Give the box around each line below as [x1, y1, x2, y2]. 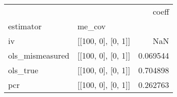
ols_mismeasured [8, 50, 69, 61]
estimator [8, 20, 42, 32]
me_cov [77, 20, 106, 32]
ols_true [8, 64, 39, 76]
